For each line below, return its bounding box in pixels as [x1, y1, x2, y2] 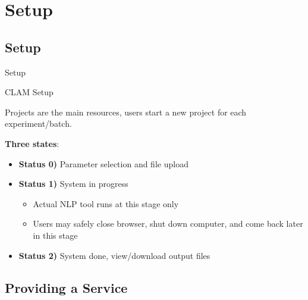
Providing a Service [5, 278, 128, 296]
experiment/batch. [5, 117, 72, 130]
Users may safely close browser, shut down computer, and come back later [33, 217, 303, 230]
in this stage [33, 229, 78, 241]
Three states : [5, 137, 59, 149]
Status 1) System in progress [18, 177, 128, 190]
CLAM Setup [5, 86, 54, 98]
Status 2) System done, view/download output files [18, 249, 210, 261]
